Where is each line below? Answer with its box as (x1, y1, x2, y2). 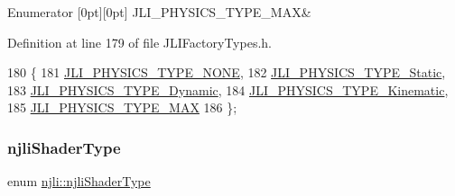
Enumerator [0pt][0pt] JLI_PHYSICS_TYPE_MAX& (7, 3, 311, 21)
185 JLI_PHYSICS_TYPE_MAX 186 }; (7, 98, 237, 117)
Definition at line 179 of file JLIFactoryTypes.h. (7, 32, 272, 51)
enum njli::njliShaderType (7, 172, 151, 191)
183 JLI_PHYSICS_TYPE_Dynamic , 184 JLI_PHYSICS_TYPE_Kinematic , (7, 80, 449, 99)
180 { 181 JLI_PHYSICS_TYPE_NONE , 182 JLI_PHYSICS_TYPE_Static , (7, 63, 446, 82)
